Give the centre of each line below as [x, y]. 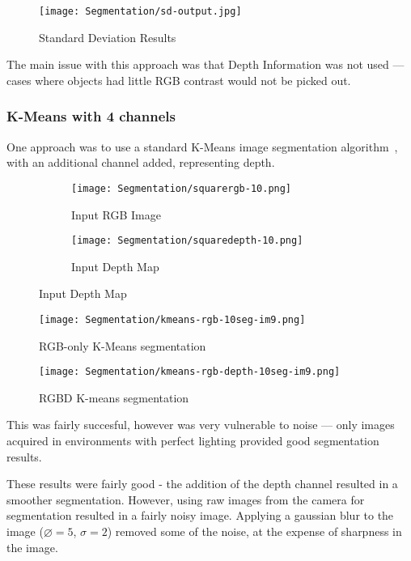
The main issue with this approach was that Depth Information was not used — [205, 64]
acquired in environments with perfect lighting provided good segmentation [193, 441]
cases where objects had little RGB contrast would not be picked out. [179, 80]
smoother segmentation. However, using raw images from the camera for [186, 499]
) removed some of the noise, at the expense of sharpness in [254, 531]
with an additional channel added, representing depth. [141, 162]
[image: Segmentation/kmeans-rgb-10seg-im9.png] [172, 319]
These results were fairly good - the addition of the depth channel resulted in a [202, 484]
